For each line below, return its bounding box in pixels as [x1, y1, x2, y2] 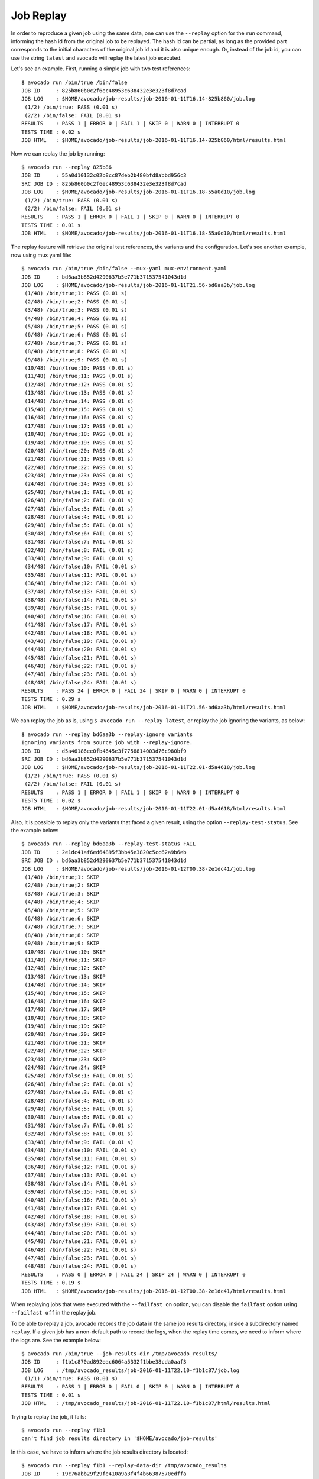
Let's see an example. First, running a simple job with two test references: [11, 65, 191, 72]
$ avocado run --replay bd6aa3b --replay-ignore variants [21, 731, 193, 738]
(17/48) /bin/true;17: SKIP [24, 1006, 106, 1013]
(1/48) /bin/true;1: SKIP [24, 874, 100, 881]
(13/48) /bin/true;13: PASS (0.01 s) [24, 389, 134, 396]
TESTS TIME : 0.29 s [21, 696, 81, 702]
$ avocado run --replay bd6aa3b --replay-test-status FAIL [21, 841, 196, 847]
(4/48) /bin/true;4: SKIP [24, 899, 100, 905]
